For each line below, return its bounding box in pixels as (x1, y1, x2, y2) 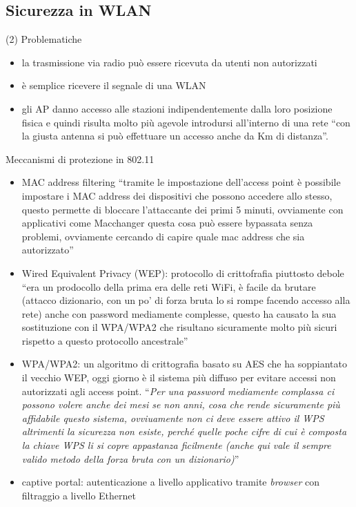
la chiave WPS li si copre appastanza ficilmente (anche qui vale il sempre (21, 438, 331, 452)
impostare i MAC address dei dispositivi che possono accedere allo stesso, (21, 188, 333, 202)
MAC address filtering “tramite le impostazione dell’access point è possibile (21, 175, 341, 189)
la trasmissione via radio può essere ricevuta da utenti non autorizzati (21, 55, 317, 69)
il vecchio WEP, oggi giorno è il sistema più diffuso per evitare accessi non (21, 370, 336, 385)
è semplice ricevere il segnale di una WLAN (21, 78, 206, 93)
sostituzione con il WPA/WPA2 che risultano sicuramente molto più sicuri (21, 320, 337, 334)
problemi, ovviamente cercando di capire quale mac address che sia (21, 229, 305, 243)
